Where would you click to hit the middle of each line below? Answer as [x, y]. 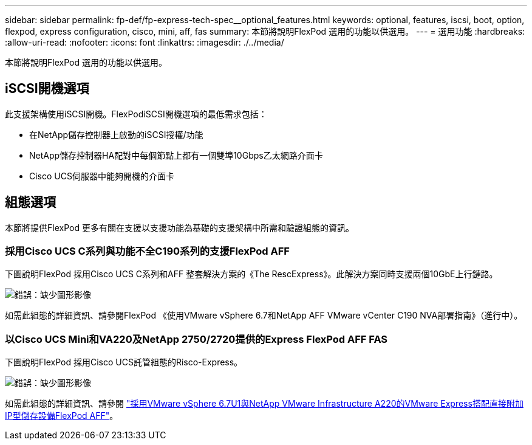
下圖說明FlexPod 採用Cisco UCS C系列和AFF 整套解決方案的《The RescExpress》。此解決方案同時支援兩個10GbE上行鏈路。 [251, 274]
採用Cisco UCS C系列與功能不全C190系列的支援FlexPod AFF [147, 251]
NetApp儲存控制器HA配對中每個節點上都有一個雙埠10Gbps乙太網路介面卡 [176, 155]
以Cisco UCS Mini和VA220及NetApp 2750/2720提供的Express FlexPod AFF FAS [196, 339]
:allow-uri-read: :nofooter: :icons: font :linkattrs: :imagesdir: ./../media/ [145, 42]
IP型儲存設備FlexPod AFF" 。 [62, 416]
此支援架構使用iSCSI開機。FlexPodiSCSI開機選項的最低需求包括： [136, 114]
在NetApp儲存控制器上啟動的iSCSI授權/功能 [116, 134]
